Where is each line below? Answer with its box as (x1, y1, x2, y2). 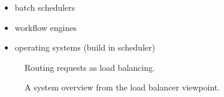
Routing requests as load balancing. (25, 61, 155, 73)
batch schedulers (14, 1, 75, 13)
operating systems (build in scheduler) (14, 41, 155, 54)
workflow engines (14, 21, 77, 33)
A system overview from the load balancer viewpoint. (25, 81, 220, 93)
